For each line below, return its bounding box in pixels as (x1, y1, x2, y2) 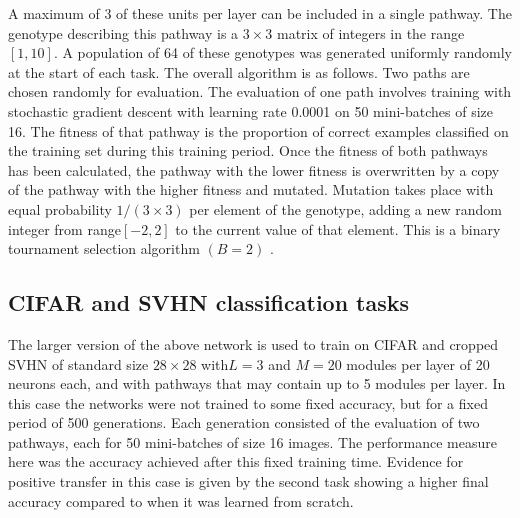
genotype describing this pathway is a (8, 22, 239, 43)
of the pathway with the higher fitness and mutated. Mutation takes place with (8, 179, 494, 200)
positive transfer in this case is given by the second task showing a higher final (8, 471, 489, 492)
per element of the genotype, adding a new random (189, 198, 503, 219)
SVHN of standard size (8, 353, 149, 374)
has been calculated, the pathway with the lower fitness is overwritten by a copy (8, 159, 500, 180)
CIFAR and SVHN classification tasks (8, 287, 410, 318)
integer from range (8, 218, 121, 239)
